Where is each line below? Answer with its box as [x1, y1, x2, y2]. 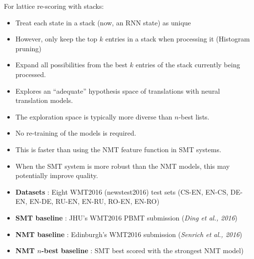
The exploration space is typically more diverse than [15, 111, 172, 121]
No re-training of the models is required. [15, 128, 136, 138]
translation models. [15, 95, 73, 105]
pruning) [15, 43, 42, 53]
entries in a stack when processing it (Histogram [105, 34, 250, 44]
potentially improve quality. [15, 170, 98, 180]
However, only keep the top [15, 34, 98, 44]
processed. [15, 69, 46, 79]
